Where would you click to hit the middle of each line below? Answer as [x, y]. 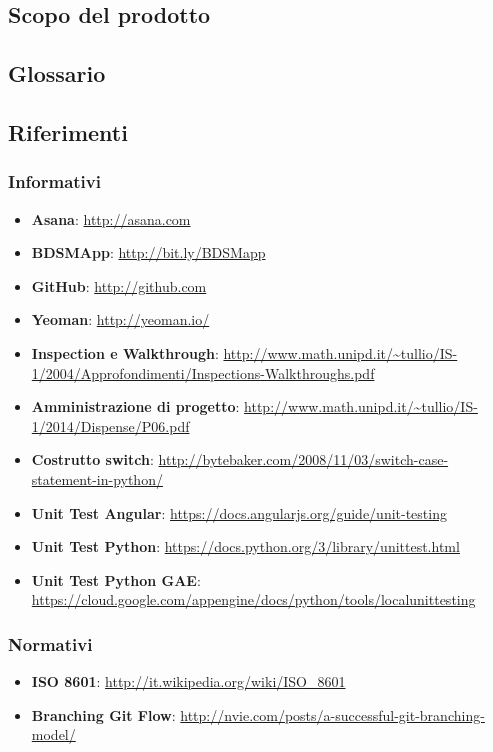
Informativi [54, 181]
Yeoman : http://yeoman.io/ [120, 319]
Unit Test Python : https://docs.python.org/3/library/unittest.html [245, 546]
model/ [53, 734]
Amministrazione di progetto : [135, 406]
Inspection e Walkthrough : [125, 352]
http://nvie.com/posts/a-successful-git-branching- [332, 714]
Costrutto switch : [92, 459]
